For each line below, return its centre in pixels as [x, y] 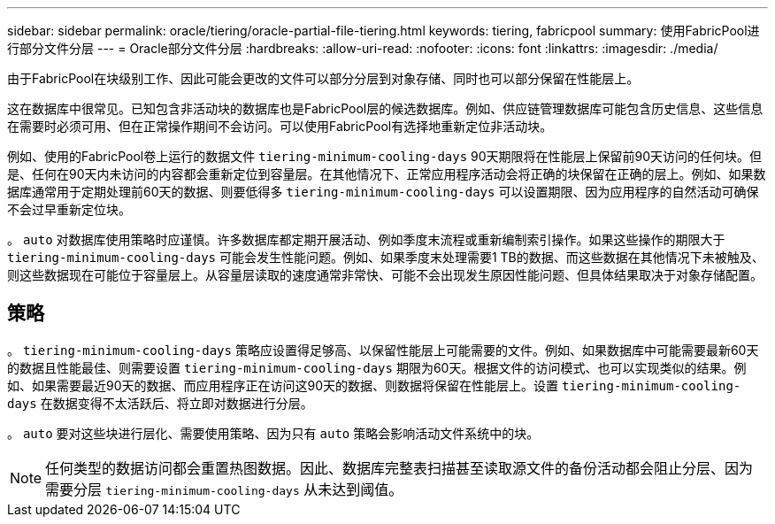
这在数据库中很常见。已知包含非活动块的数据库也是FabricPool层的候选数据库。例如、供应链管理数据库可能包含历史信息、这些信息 [385, 108]
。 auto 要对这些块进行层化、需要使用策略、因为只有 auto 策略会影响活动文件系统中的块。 [273, 433]
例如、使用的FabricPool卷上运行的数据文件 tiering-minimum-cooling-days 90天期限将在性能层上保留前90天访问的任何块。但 [385, 156]
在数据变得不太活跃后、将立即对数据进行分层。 [176, 403]
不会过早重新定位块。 [69, 209]
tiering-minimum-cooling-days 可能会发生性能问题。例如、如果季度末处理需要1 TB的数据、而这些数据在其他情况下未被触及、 [386, 257]
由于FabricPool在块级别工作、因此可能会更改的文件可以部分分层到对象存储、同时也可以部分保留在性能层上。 [323, 78]
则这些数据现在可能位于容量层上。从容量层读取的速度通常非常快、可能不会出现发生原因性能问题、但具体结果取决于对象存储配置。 [385, 275]
